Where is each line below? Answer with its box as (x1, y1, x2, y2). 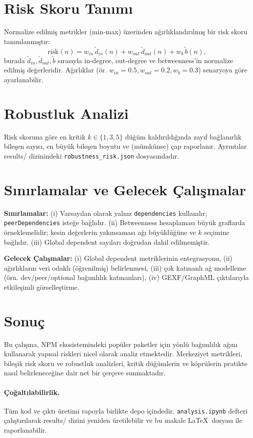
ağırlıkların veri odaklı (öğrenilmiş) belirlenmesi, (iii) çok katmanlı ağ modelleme (4, 262, 246, 273)
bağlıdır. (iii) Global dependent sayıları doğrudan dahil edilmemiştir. (4, 236, 210, 247)
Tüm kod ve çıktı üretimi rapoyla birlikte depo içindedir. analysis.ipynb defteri (4, 405, 248, 415)
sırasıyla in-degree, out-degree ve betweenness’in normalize (57, 55, 233, 65)
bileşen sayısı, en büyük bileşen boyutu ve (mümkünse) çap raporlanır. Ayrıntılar (4, 141, 247, 151)
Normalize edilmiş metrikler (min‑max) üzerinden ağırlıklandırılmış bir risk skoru (4, 26, 248, 37)
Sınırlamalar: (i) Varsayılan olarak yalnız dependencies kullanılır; (4, 207, 207, 218)
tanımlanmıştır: (4, 36, 50, 46)
